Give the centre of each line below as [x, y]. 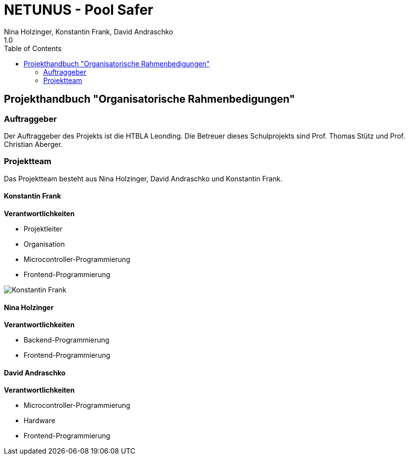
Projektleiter [43, 229]
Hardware [40, 421]
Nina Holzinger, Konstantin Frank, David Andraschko [89, 31]
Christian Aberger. [33, 144]
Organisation [44, 244]
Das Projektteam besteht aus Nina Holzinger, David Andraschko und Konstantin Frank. [143, 178]
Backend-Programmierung [67, 340]
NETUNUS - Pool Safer [79, 10]
